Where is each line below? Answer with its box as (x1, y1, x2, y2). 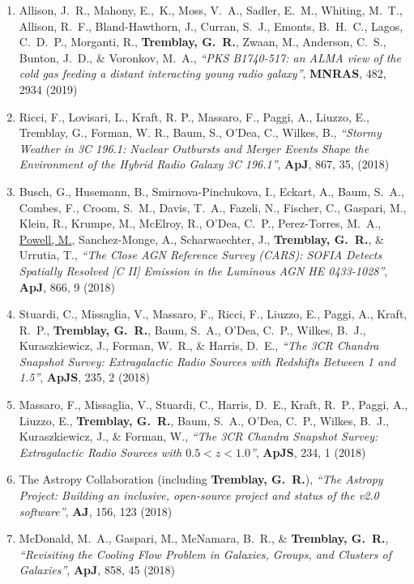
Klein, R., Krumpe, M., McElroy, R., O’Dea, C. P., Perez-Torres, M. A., (19, 215, 382, 232)
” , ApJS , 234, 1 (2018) (250, 443, 366, 460)
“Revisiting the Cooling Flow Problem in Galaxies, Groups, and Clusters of (19, 545, 391, 562)
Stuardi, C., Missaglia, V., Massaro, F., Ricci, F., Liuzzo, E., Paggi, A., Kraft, (19, 305, 408, 322)
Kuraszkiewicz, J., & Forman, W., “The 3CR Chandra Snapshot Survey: (19, 428, 378, 445)
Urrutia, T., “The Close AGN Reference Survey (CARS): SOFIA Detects (19, 246, 382, 263)
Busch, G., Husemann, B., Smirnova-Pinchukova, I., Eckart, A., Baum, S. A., (19, 182, 404, 199)
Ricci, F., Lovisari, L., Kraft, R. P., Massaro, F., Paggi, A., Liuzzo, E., (19, 108, 369, 125)
